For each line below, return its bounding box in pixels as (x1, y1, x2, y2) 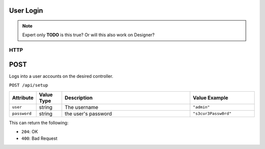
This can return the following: (9, 120, 69, 125)
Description (64, 94, 93, 101)
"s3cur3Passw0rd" (193, 111, 232, 116)
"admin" (193, 104, 210, 110)
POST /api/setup (9, 82, 49, 88)
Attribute (12, 94, 34, 101)
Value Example (193, 94, 228, 101)
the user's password (64, 110, 112, 117)
